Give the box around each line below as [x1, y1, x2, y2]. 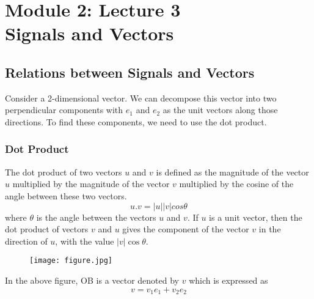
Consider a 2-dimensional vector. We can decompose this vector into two [5, 91, 277, 104]
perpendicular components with [5, 103, 123, 116]
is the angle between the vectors [36, 210, 156, 223]
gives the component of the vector [122, 223, 249, 235]
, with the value [55, 234, 114, 247]
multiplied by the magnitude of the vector [12, 177, 170, 190]
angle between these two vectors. [5, 189, 127, 202]
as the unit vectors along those [162, 103, 278, 116]
